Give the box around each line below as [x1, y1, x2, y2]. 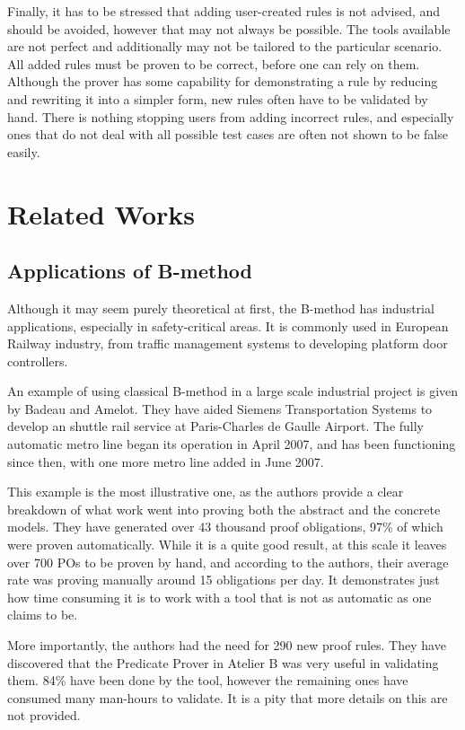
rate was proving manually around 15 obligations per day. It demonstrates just [7, 570, 440, 589]
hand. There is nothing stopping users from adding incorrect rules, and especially [7, 107, 454, 126]
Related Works [7, 195, 196, 232]
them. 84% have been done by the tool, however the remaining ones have [7, 671, 408, 690]
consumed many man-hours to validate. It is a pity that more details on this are [7, 688, 448, 707]
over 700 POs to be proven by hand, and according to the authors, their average [7, 552, 449, 571]
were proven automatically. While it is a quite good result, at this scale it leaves [7, 535, 447, 554]
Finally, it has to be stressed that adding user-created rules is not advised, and [7, 2, 441, 20]
